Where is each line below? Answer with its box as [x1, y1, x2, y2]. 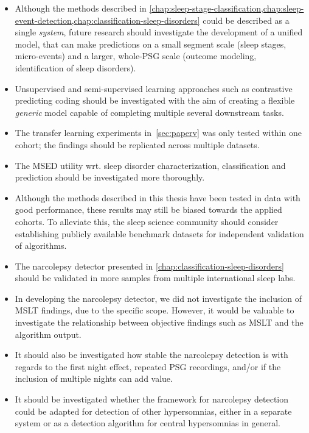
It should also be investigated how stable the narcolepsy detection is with [15, 348, 288, 361]
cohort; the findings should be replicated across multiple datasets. [15, 138, 260, 151]
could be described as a [203, 13, 290, 26]
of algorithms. [15, 239, 67, 252]
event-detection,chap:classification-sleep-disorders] [15, 13, 200, 26]
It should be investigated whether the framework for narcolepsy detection [15, 393, 288, 406]
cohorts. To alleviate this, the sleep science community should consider [15, 215, 279, 227]
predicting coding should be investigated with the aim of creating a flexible [15, 94, 295, 107]
